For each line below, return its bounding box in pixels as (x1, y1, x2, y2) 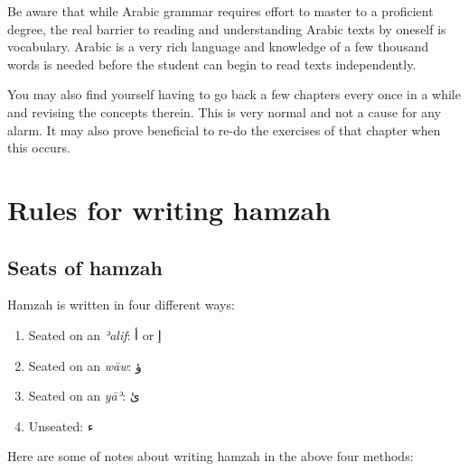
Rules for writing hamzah (7, 190, 332, 227)
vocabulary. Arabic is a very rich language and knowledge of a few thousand (7, 37, 429, 56)
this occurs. (7, 138, 70, 157)
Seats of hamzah (7, 253, 163, 281)
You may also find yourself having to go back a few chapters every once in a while (7, 85, 461, 104)
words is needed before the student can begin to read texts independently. (7, 54, 417, 73)
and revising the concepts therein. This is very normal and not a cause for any (7, 102, 442, 121)
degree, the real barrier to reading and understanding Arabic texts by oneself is (7, 19, 446, 38)
